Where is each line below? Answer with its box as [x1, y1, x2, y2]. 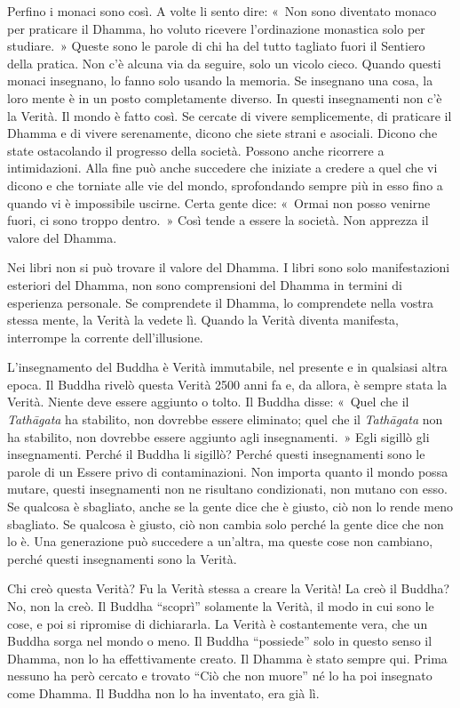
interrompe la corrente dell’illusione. [7, 327, 203, 346]
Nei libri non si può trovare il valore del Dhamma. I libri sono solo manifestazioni [7, 258, 450, 277]
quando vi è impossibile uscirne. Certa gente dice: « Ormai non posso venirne [7, 193, 431, 212]
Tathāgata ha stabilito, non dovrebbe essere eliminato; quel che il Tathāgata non [7, 410, 443, 429]
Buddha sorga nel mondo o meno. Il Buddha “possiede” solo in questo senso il [7, 632, 432, 650]
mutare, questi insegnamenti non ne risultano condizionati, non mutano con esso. [7, 479, 448, 498]
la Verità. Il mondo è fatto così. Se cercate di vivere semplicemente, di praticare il [7, 106, 452, 125]
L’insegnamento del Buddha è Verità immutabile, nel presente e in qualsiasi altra [7, 358, 448, 376]
